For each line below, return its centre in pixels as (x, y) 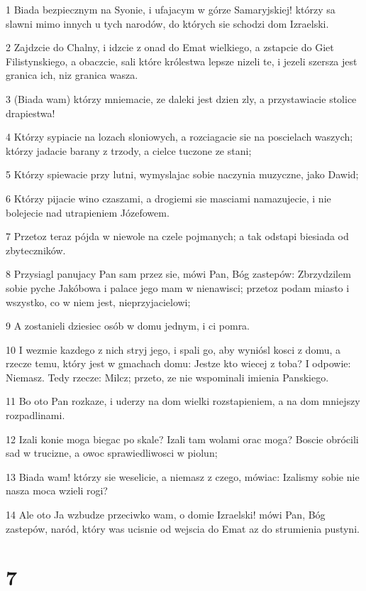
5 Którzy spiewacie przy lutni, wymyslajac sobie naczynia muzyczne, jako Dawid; (182, 174)
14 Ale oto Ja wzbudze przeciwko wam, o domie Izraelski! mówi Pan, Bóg (166, 515)
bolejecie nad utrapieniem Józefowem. (88, 212)
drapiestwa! (30, 113)
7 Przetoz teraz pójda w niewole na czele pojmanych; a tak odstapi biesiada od (177, 236)
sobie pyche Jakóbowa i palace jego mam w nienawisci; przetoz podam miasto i (178, 287)
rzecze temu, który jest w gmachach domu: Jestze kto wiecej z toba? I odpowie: (178, 363)
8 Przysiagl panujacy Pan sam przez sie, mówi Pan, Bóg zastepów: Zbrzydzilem (178, 274)
